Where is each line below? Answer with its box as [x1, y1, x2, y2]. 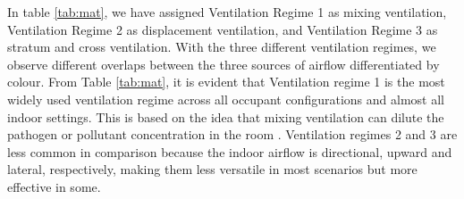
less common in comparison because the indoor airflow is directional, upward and [7, 142, 452, 161]
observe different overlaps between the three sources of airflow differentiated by [7, 54, 440, 73]
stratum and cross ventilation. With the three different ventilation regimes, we [7, 37, 436, 56]
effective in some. [7, 177, 101, 195]
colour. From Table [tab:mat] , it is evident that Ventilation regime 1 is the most [7, 72, 445, 91]
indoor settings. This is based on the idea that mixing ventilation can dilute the [7, 107, 444, 126]
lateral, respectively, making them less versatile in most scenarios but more [7, 160, 418, 178]
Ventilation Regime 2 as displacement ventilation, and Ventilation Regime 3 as [7, 20, 438, 38]
